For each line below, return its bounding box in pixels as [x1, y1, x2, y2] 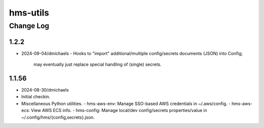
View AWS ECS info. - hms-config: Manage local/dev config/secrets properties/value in [31, 108, 207, 113]
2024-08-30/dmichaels [21, 87, 69, 93]
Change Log [9, 21, 49, 30]
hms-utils [9, 7, 49, 18]
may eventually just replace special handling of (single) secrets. [33, 61, 162, 68]
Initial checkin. [21, 94, 51, 100]
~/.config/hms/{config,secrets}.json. [21, 114, 95, 120]
